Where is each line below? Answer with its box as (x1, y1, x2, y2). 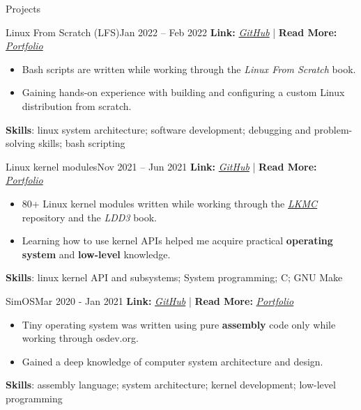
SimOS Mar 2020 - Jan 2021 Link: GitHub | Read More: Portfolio (6, 293, 294, 308)
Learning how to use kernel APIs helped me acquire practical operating (22, 233, 333, 248)
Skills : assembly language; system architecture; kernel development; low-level (6, 377, 336, 392)
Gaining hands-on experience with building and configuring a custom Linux (22, 85, 345, 100)
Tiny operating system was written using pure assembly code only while (22, 317, 336, 331)
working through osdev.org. (22, 331, 139, 345)
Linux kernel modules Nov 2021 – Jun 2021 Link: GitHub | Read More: (6, 159, 317, 173)
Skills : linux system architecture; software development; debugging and (6, 122, 312, 136)
